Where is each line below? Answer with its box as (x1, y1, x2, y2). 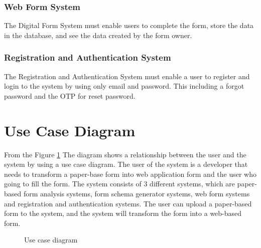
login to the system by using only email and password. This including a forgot (4, 81, 244, 91)
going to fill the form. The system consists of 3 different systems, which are (4, 178, 235, 189)
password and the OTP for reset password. (4, 90, 136, 101)
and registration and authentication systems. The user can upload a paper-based (4, 198, 252, 208)
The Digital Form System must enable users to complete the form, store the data (4, 20, 254, 31)
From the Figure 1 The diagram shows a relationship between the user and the (4, 149, 246, 159)
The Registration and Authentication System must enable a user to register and (4, 71, 250, 81)
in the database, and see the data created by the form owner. (4, 30, 192, 40)
